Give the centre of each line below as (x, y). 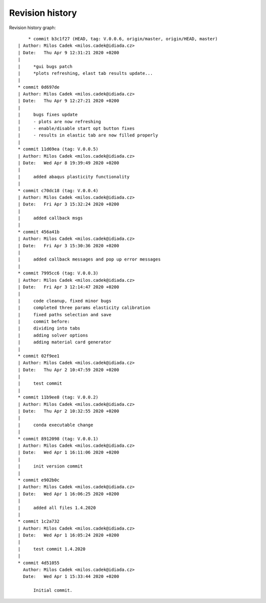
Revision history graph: (33, 28)
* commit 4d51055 (39, 563)
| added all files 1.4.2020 (57, 508)
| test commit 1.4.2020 (52, 549)
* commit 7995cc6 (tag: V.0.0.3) (58, 273)
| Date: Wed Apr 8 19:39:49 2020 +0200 (68, 163)
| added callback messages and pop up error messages (89, 259)
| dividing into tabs (49, 328)
